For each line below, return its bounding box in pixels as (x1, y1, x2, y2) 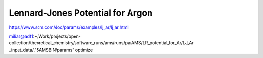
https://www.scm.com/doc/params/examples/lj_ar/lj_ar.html (9, 24, 129, 30)
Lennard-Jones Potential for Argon (9, 7, 153, 18)
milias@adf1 (9, 33, 34, 39)
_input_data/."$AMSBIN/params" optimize (9, 47, 93, 53)
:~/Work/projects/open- (33, 33, 81, 39)
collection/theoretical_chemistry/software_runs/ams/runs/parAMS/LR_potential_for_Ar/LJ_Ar (9, 40, 194, 46)
